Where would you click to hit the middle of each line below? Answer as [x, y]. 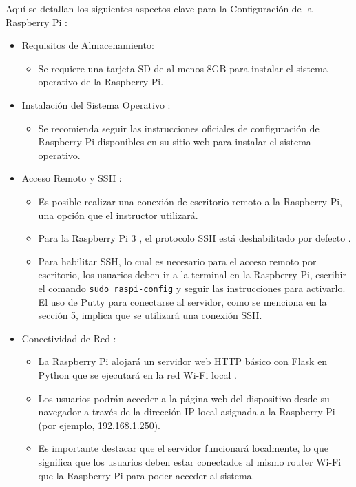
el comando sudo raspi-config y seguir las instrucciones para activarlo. [192, 288]
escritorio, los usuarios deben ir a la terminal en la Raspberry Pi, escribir [192, 274]
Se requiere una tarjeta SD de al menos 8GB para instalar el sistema [183, 68]
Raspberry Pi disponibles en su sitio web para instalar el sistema [175, 142]
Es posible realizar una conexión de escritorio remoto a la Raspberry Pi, [190, 201]
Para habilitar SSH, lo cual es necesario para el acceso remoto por [177, 261]
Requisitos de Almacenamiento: [88, 45]
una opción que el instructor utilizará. [118, 215]
